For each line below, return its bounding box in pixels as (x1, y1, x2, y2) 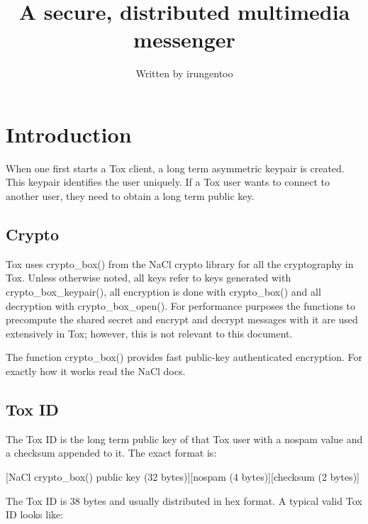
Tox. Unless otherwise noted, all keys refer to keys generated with (6, 270, 291, 285)
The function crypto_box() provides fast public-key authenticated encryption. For (6, 350, 363, 364)
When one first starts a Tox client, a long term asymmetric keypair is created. (6, 160, 345, 175)
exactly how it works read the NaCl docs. (6, 363, 186, 378)
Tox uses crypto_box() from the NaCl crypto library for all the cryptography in (6, 256, 354, 271)
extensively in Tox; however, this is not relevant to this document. (6, 325, 293, 340)
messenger (133, 25, 235, 54)
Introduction (6, 119, 132, 148)
